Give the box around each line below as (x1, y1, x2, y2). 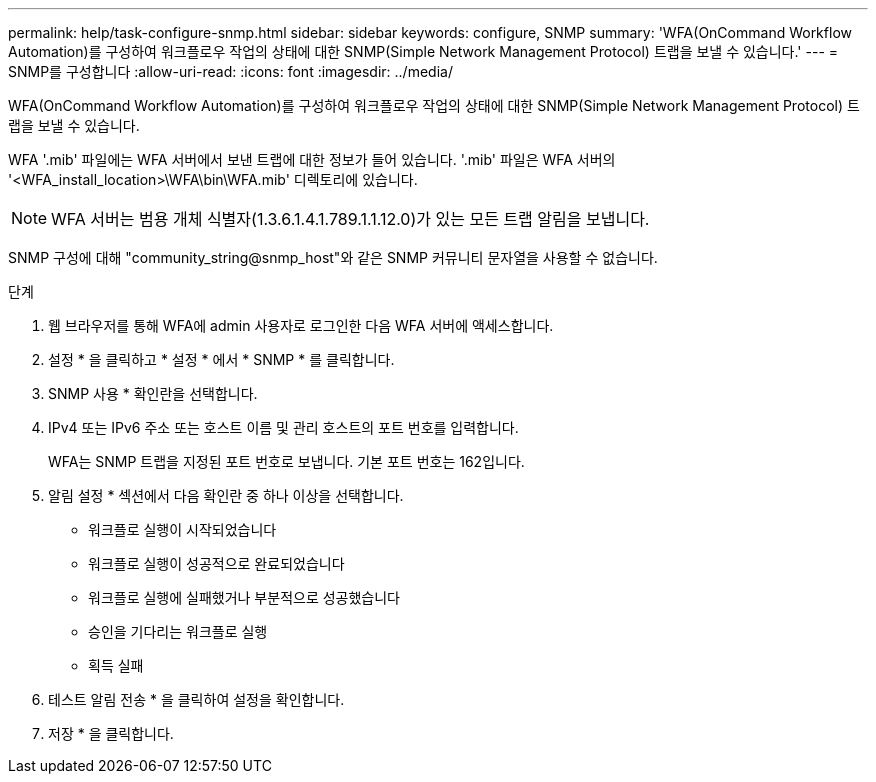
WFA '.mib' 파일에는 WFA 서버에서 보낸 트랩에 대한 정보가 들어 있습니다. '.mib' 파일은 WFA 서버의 (8, 151, 616, 168)
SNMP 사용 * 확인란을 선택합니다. (48, 385, 258, 402)
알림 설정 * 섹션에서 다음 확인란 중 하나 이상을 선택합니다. (48, 487, 404, 504)
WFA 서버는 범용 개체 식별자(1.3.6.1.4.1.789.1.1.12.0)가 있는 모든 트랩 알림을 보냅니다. (51, 209, 650, 229)
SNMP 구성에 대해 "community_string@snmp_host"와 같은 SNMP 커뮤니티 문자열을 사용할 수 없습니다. (8, 249, 658, 266)
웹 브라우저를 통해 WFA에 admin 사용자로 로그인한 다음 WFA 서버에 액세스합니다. (48, 317, 554, 334)
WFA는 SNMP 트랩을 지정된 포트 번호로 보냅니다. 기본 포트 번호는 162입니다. (48, 453, 525, 470)
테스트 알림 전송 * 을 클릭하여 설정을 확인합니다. (48, 691, 345, 708)
